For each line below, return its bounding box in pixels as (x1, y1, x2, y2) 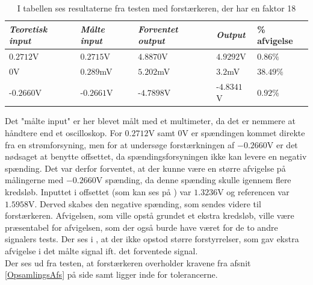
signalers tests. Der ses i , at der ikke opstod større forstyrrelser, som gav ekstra (5, 233, 299, 245)
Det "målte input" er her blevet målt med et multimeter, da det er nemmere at (5, 114, 296, 127)
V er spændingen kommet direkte (182, 127, 305, 139)
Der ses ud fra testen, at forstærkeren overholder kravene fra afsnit (5, 256, 251, 269)
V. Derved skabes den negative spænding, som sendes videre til (28, 197, 261, 210)
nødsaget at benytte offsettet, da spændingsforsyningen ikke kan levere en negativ (5, 150, 307, 163)
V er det (267, 138, 298, 151)
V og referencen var (217, 185, 290, 198)
